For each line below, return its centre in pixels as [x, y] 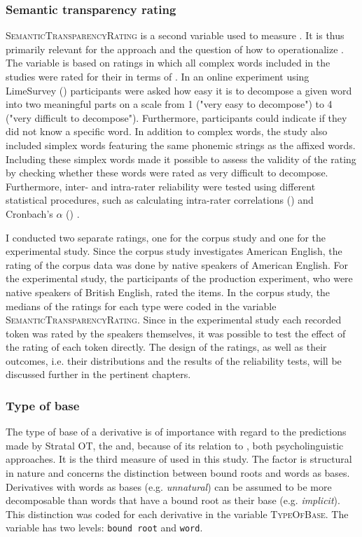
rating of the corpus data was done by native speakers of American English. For [177, 264]
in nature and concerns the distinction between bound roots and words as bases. [178, 473]
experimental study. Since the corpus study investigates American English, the [174, 251]
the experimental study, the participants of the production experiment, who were [179, 278]
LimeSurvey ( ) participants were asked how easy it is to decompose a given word [179, 90]
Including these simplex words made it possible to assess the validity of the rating [181, 159]
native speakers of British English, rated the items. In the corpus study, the [168, 292]
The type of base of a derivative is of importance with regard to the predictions [176, 432]
